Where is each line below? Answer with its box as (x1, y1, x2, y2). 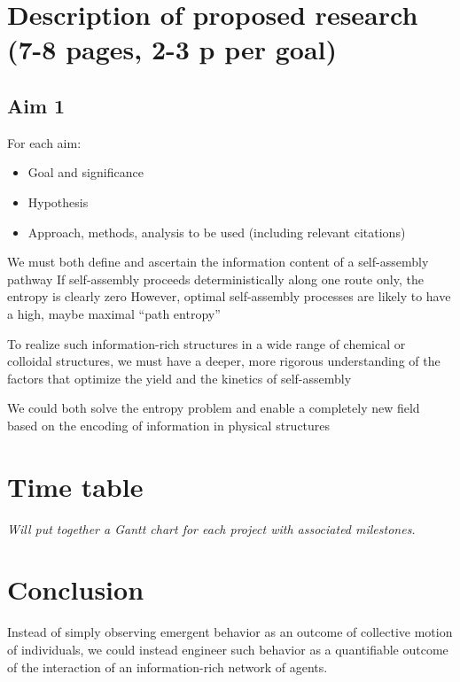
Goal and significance (27, 163, 144, 182)
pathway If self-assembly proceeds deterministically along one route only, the (7, 269, 424, 288)
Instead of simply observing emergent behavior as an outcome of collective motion (7, 623, 453, 641)
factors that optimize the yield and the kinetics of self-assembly (7, 368, 352, 387)
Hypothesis (27, 192, 89, 211)
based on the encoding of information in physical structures (7, 415, 331, 434)
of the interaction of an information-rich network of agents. (7, 657, 328, 676)
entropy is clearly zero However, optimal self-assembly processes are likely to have (7, 287, 451, 306)
